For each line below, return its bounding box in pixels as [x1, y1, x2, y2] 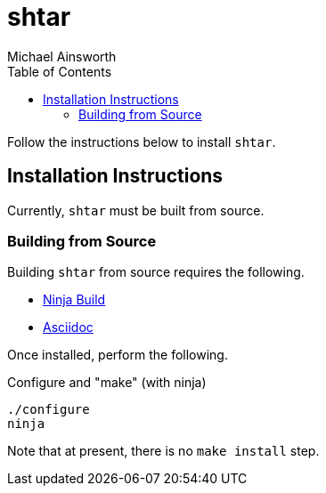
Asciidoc [43, 319, 94, 335]
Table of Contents [7, 63, 112, 79]
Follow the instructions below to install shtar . [7, 133, 276, 150]
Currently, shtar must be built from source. [7, 202, 265, 218]
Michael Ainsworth [7, 48, 117, 64]
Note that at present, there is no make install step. [7, 443, 320, 459]
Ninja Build [43, 292, 106, 308]
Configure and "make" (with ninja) [7, 375, 207, 391]
